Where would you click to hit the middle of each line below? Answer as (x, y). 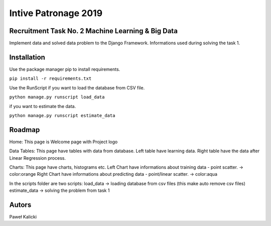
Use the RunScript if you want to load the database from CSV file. (77, 87)
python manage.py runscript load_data (57, 97)
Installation (27, 57)
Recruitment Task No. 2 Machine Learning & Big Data (94, 31)
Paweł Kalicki (23, 217)
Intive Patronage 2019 (56, 13)
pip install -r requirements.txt (50, 79)
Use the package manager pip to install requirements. (65, 69)
